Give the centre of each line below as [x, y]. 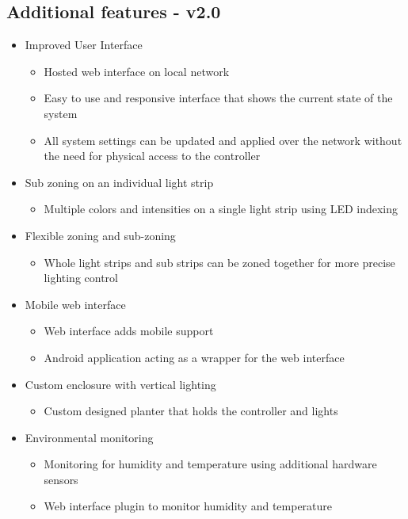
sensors [61, 479]
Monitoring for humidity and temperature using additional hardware [210, 464]
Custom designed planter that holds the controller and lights [191, 411]
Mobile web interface [75, 304]
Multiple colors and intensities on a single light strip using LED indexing [221, 209]
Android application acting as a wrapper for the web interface [194, 357]
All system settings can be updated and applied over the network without [223, 140]
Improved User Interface [84, 45]
